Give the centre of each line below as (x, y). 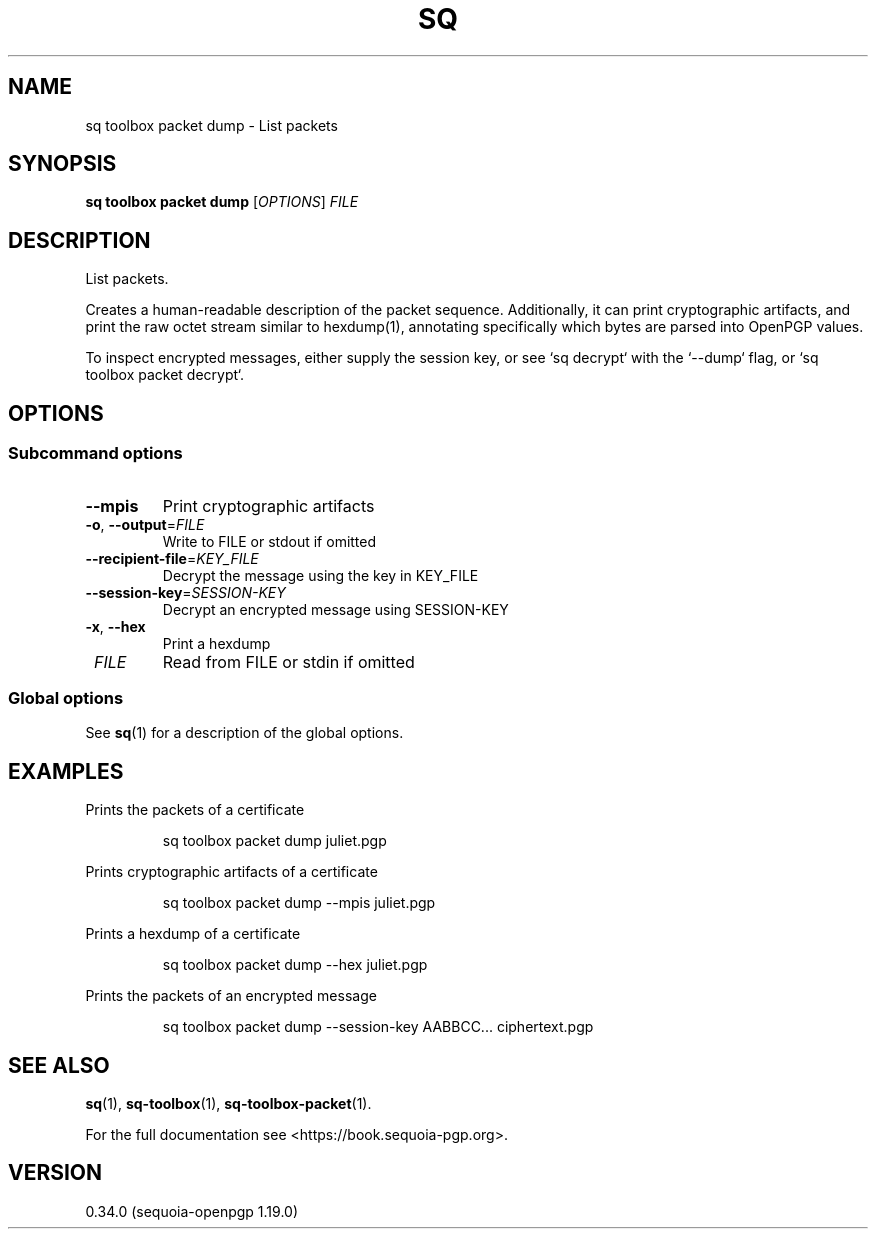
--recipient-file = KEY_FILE (172, 558)
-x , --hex (115, 626)
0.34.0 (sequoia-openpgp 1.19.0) (192, 1211)
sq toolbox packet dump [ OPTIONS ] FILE (222, 202)
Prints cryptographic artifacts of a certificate (231, 872)
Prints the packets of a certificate (195, 810)
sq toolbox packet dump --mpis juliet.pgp (299, 903)
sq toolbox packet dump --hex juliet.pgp (295, 965)
